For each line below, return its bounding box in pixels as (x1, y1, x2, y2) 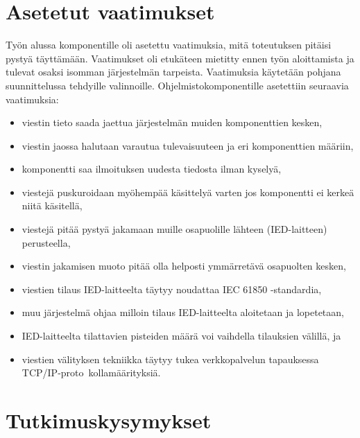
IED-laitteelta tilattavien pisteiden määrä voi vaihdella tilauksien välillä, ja (22, 328, 341, 343)
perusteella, (22, 235, 71, 249)
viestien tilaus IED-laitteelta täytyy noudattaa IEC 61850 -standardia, (22, 281, 322, 296)
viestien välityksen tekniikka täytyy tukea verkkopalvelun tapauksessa (22, 351, 319, 366)
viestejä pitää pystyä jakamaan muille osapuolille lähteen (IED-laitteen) (22, 222, 327, 236)
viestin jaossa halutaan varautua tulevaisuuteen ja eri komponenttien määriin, (22, 138, 354, 152)
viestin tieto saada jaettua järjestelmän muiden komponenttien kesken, (22, 115, 323, 130)
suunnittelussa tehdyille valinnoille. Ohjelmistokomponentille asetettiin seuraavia (6, 78, 349, 92)
